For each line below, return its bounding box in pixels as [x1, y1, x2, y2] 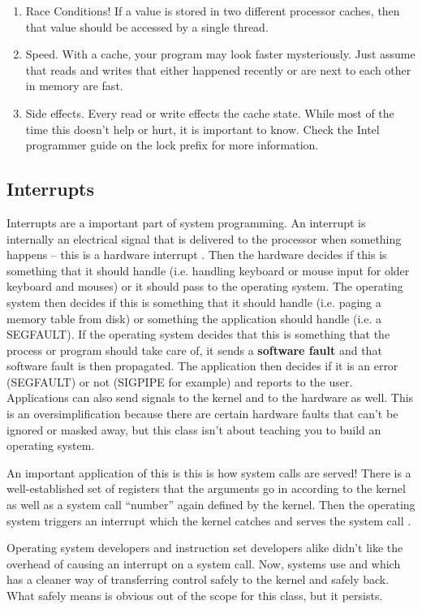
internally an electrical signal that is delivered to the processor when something [6, 230, 402, 247]
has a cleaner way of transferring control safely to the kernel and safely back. [6, 571, 390, 588]
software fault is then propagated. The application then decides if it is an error [6, 357, 398, 374]
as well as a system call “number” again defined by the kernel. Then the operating [6, 496, 416, 513]
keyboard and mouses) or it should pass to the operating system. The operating [6, 278, 403, 295]
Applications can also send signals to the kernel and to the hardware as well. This [6, 389, 414, 406]
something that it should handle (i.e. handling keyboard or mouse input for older [6, 261, 410, 279]
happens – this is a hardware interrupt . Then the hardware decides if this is [6, 246, 387, 263]
